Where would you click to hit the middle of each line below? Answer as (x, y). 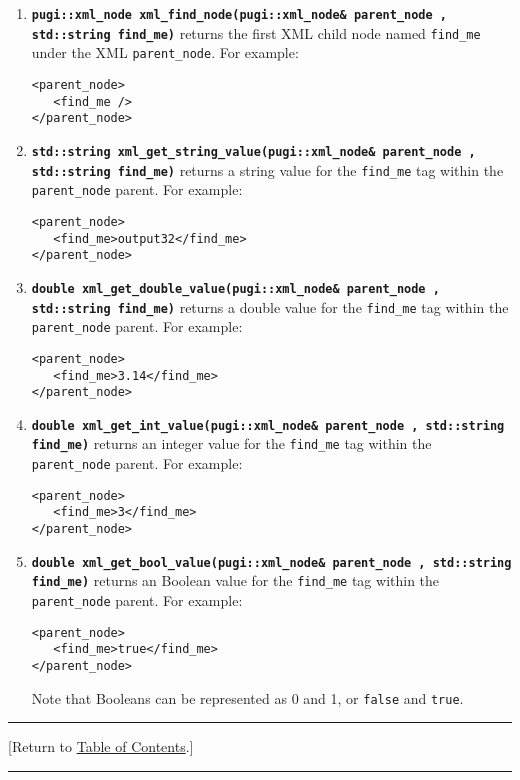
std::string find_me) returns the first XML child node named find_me (256, 32)
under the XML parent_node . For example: (165, 52)
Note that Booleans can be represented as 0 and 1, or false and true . (247, 697)
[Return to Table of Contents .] (101, 746)
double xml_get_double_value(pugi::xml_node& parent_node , (235, 288)
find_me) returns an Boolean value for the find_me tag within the (235, 580)
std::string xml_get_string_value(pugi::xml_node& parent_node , (253, 151)
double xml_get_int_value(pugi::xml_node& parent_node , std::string (268, 425)
